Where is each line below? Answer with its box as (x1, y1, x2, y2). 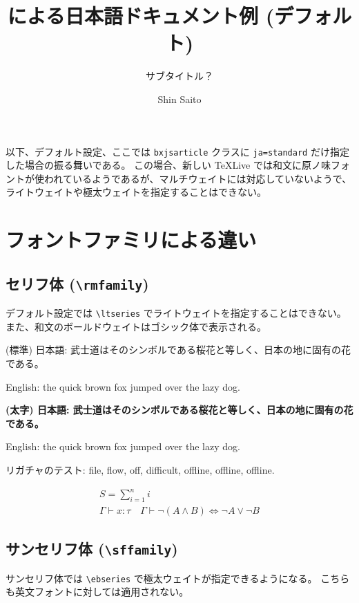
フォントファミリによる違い (6, 225, 257, 254)
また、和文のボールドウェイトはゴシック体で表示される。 (6, 319, 266, 333)
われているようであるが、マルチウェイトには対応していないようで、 (43, 171, 352, 185)
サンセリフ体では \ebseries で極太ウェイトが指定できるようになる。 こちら (6, 570, 350, 585)
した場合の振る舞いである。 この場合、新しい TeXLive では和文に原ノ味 (6, 158, 331, 172)
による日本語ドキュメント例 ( (7, 1, 275, 30)
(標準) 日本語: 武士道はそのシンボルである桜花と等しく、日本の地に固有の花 (6, 342, 351, 357)
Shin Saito (157, 91, 202, 106)
